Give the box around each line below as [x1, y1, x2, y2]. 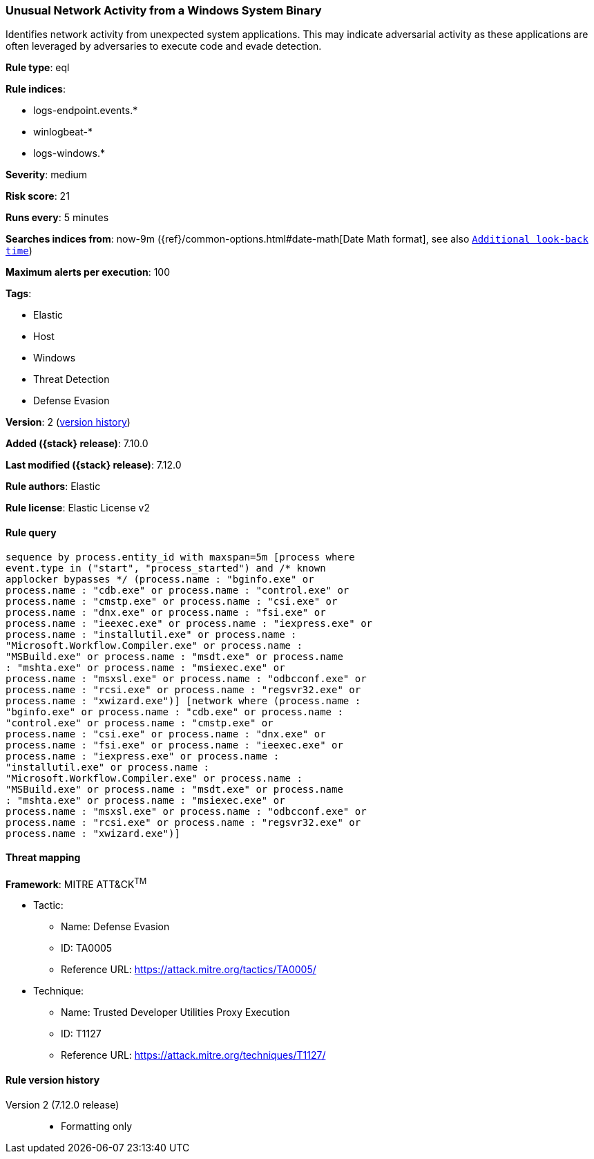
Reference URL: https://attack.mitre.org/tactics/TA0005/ [61, 963, 316, 976]
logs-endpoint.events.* [33, 104, 138, 117]
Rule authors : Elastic [6, 480, 101, 493]
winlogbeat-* [33, 126, 93, 138]
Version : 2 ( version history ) [6, 416, 131, 428]
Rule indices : [6, 83, 66, 95]
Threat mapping [6, 851, 81, 864]
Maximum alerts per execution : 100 [6, 266, 171, 279]
